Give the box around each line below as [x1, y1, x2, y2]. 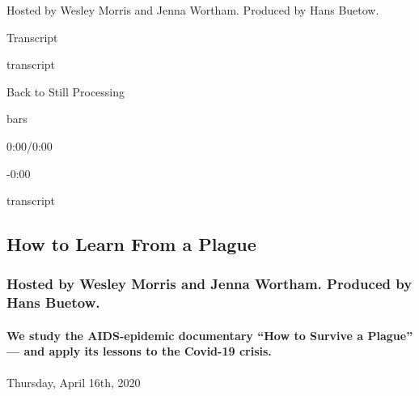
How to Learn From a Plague [6, 232, 256, 257]
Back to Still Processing [6, 83, 125, 100]
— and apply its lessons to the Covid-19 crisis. [6, 343, 272, 360]
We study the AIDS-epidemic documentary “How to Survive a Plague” [6, 326, 413, 343]
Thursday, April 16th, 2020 [6, 373, 141, 390]
